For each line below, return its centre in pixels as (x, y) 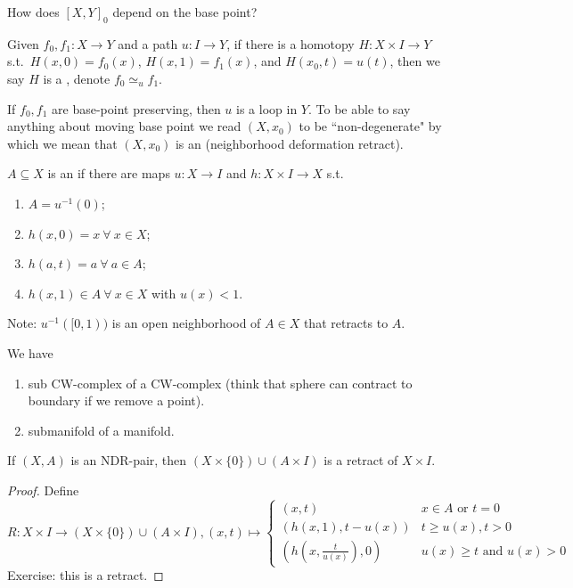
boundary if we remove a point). (116, 400)
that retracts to (346, 323)
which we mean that (62, 143)
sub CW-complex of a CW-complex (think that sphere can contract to (220, 383)
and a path (148, 43)
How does (33, 12)
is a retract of (361, 460)
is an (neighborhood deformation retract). (289, 143)
